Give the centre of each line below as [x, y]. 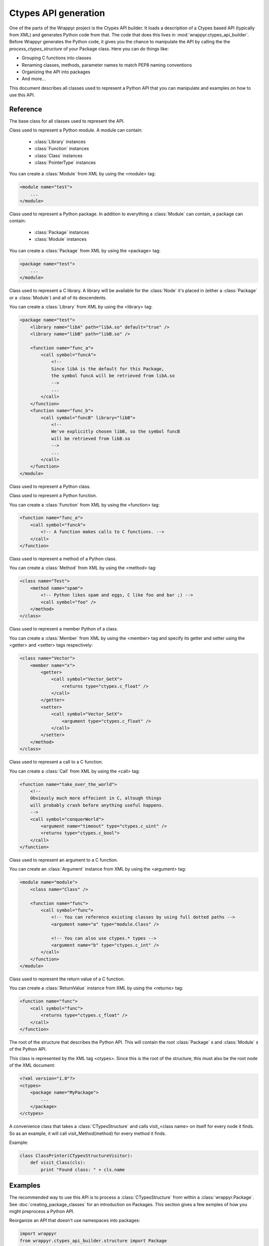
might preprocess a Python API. [42, 1211]
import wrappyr [38, 1234]
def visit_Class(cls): [58, 1163]
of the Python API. [28, 1049]
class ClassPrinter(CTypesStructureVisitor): [76, 1156]
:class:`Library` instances [60, 142]
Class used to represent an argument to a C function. [64, 860]
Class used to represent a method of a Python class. [63, 559]
